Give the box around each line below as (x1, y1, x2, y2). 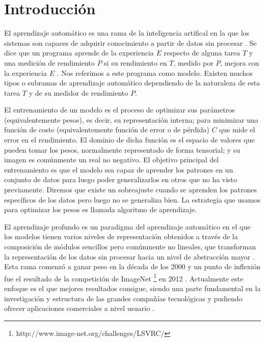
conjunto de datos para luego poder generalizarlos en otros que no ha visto (4, 174, 237, 185)
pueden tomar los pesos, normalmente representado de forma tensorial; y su (4, 144, 241, 155)
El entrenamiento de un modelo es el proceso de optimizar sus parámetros (4, 104, 235, 115)
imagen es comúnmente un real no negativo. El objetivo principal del (4, 154, 219, 165)
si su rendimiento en (104, 57, 167, 68)
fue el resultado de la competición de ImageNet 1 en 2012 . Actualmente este (4, 271, 244, 283)
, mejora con (220, 57, 259, 68)
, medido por (173, 57, 214, 68)
